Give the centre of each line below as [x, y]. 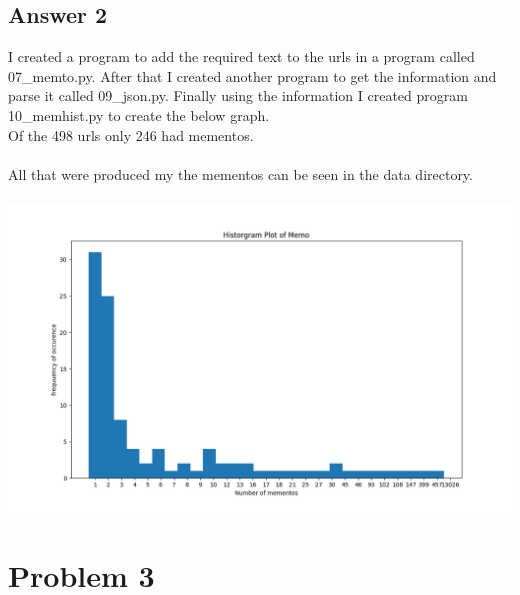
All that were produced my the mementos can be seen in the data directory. [240, 173]
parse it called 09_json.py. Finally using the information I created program [238, 95]
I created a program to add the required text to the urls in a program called [241, 56]
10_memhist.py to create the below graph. [139, 114]
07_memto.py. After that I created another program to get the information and [252, 75]
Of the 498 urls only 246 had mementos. [131, 134]
